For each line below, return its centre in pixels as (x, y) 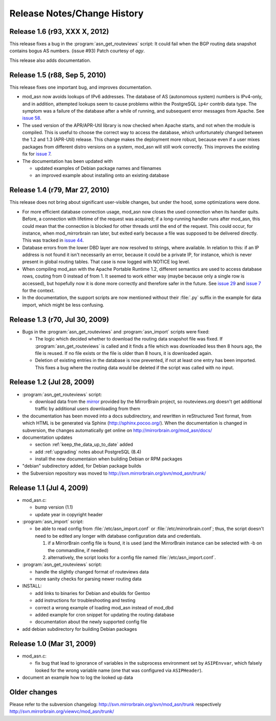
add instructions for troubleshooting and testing (85, 600)
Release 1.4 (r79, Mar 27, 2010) (60, 190)
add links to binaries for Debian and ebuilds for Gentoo (93, 593)
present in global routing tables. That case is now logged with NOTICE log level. (106, 262)
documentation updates (47, 437)
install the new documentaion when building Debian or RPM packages (109, 459)
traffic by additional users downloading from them (88, 409)
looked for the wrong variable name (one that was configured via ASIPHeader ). (119, 670)
